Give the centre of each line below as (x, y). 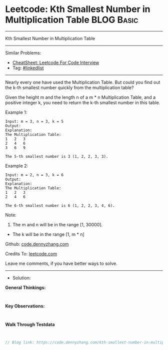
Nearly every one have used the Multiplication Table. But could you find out (83, 82)
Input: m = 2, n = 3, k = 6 (34, 175)
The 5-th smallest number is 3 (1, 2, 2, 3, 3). (57, 156)
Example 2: (17, 166)
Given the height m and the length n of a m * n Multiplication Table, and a (80, 97)
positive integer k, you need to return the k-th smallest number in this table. (83, 102)
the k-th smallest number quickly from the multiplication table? (69, 87)
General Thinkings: (25, 287)
